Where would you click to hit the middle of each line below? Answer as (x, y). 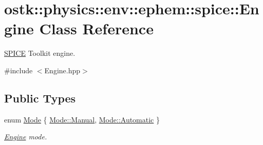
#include (18, 70)
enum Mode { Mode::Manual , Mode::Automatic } (82, 119)
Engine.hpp (62, 70)
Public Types (40, 98)
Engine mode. (26, 137)
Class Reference (96, 28)
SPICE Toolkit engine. (40, 53)
